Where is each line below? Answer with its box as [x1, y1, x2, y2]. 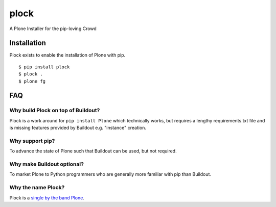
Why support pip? [9, 137, 55, 144]
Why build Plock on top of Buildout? [9, 107, 100, 114]
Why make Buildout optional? [9, 161, 84, 168]
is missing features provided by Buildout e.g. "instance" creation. [9, 125, 147, 131]
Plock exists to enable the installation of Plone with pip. [9, 52, 126, 58]
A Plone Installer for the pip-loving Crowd [9, 25, 97, 32]
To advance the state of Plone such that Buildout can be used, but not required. [9, 148, 177, 154]
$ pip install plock [18, 64, 70, 70]
